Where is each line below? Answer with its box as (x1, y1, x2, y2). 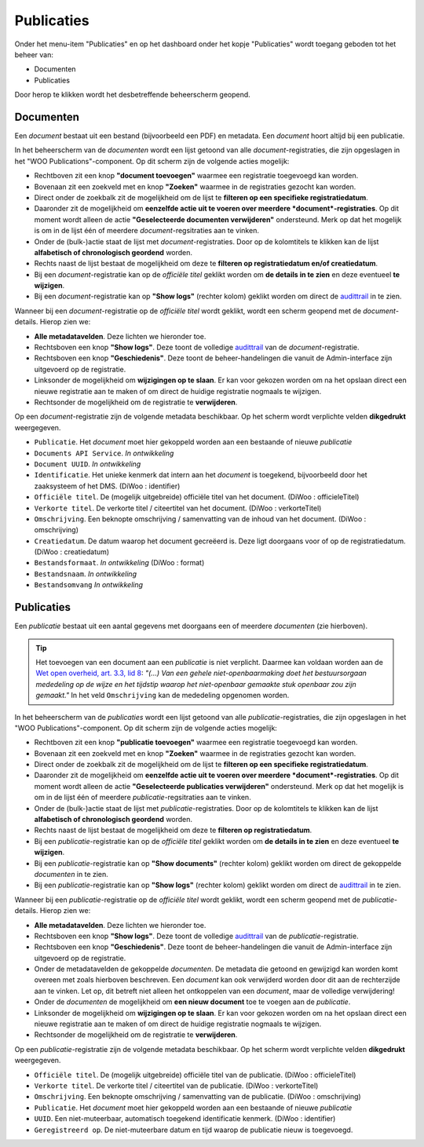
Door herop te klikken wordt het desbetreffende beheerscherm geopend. (14, 90, 250, 100)
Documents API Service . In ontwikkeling (34, 448, 174, 458)
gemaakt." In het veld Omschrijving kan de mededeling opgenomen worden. (35, 691, 290, 700)
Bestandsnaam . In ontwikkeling (34, 569, 137, 579)
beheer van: (14, 49, 54, 59)
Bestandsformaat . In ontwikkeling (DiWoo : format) (34, 558, 205, 568)
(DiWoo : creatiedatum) (34, 547, 110, 557)
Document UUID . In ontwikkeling (34, 459, 141, 469)
